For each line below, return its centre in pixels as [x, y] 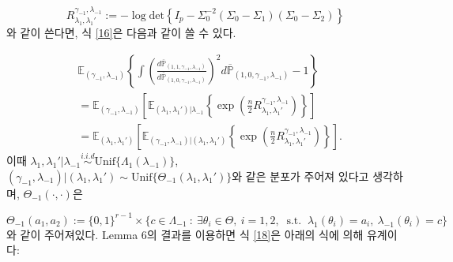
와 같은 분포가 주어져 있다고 [300, 176]
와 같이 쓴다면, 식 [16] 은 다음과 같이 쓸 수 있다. [121, 33]
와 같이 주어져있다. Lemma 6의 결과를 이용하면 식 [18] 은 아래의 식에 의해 [185, 234]
